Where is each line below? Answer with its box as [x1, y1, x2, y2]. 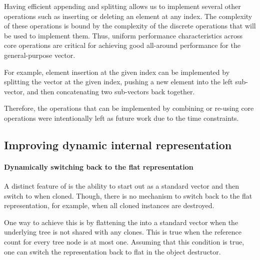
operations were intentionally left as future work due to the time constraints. [4, 112, 239, 123]
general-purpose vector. [4, 49, 75, 60]
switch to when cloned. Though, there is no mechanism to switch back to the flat [4, 190, 252, 201]
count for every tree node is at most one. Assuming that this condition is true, [4, 237, 244, 247]
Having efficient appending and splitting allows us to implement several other [4, 1, 241, 11]
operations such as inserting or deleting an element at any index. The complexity [4, 10, 252, 21]
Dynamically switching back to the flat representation [4, 161, 193, 172]
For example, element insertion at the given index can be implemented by [4, 66, 230, 77]
